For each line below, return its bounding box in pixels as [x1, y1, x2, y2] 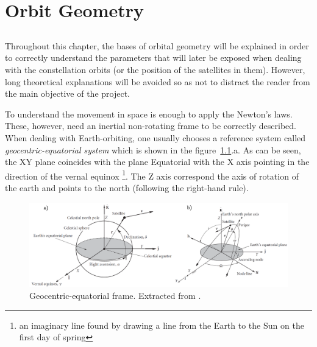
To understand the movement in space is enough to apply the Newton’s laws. [5, 107, 293, 120]
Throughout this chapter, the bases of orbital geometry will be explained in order [5, 39, 309, 52]
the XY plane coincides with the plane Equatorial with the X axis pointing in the [5, 155, 310, 168]
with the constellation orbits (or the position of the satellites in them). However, [5, 63, 305, 75]
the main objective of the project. [5, 87, 130, 100]
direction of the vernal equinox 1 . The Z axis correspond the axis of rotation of [5, 167, 299, 182]
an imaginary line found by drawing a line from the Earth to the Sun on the [19, 318, 304, 331]
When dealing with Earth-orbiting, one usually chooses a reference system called [5, 131, 306, 144]
